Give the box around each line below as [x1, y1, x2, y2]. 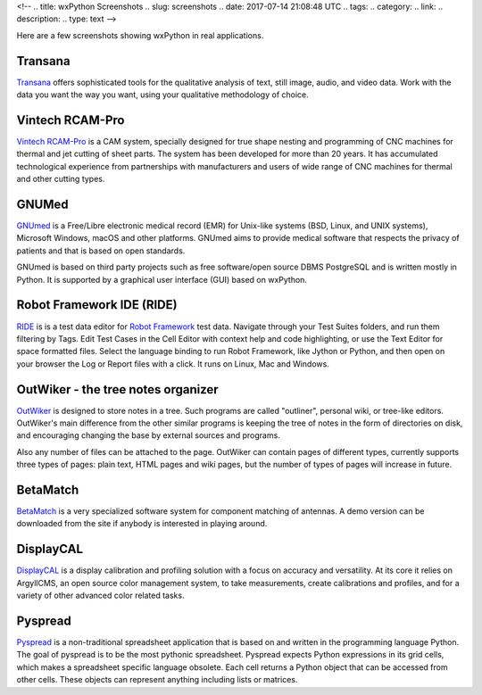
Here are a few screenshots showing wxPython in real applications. [16, 29, 264, 40]
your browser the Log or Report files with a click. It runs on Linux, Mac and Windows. [16, 358, 329, 369]
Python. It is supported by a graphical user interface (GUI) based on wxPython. [16, 274, 308, 285]
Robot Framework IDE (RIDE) [16, 297, 178, 312]
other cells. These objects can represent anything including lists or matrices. [16, 674, 298, 685]
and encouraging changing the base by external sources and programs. [16, 430, 280, 441]
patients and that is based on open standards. [16, 245, 186, 256]
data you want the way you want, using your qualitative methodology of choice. [16, 89, 310, 100]
